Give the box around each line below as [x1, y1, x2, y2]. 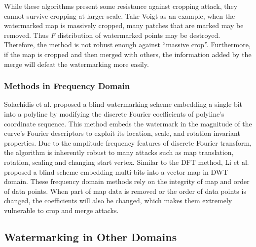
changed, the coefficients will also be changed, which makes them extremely [4, 195, 232, 206]
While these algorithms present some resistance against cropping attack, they [4, 1, 238, 11]
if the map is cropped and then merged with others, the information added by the [4, 49, 252, 59]
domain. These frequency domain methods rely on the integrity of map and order [4, 176, 250, 186]
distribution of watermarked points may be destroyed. [57, 30, 220, 40]
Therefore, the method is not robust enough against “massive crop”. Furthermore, [4, 39, 251, 50]
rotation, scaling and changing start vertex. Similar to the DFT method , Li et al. [4, 156, 249, 167]
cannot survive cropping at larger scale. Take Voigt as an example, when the [4, 10, 235, 21]
